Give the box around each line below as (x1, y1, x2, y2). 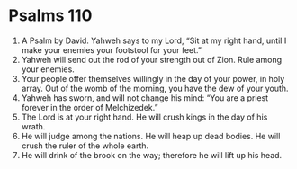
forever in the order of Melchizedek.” (21, 102, 158, 112)
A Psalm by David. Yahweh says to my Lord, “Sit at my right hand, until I (21, 35, 287, 46)
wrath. (21, 120, 46, 131)
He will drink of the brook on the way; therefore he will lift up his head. (21, 149, 283, 160)
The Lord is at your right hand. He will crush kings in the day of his (21, 111, 268, 122)
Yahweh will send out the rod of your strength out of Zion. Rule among (21, 54, 283, 65)
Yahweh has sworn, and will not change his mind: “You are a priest (21, 92, 269, 103)
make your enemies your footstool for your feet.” (21, 44, 202, 55)
